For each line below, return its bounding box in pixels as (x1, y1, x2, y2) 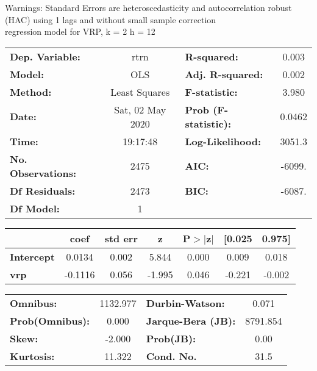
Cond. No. (146, 348, 197, 363)
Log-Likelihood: (185, 134, 262, 148)
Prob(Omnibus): (10, 313, 90, 328)
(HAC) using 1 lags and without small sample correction (5, 13, 216, 26)
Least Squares (110, 84, 170, 99)
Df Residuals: (10, 183, 76, 198)
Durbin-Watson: (146, 295, 225, 310)
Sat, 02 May (114, 102, 166, 117)
